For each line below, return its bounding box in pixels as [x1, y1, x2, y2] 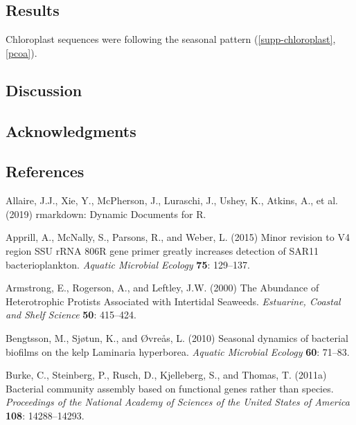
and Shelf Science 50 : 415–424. [6, 307, 136, 322]
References [6, 161, 84, 182]
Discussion [6, 79, 82, 100]
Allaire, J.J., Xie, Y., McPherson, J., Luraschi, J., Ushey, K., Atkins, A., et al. [6, 193, 338, 208]
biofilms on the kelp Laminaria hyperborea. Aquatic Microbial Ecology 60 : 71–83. [6, 344, 350, 359]
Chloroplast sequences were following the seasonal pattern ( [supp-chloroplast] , [6, 32, 336, 46]
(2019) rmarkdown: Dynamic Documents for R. [6, 206, 206, 221]
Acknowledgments [6, 120, 136, 141]
